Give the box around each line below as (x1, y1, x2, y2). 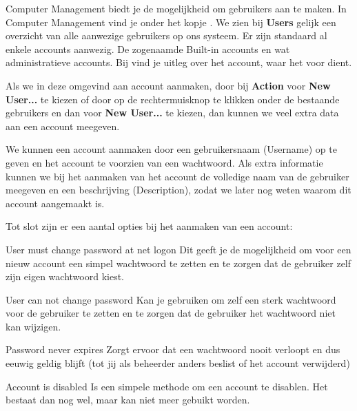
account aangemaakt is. (6, 196, 105, 210)
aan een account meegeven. (6, 118, 120, 133)
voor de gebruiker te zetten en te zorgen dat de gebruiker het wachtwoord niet (6, 306, 336, 320)
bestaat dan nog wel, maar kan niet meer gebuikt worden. (6, 392, 250, 407)
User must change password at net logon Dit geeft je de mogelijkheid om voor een (6, 242, 351, 256)
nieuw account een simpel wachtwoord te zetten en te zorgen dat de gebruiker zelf (6, 255, 351, 270)
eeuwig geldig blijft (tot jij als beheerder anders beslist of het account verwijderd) (6, 356, 350, 370)
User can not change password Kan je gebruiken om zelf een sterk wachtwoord (6, 292, 336, 306)
